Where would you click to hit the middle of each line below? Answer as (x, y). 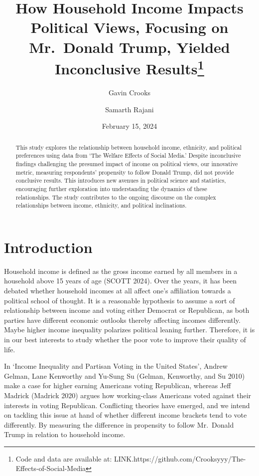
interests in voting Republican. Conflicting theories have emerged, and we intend (127, 405)
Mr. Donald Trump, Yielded (129, 47)
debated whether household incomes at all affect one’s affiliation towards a (118, 290)
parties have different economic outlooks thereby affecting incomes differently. (122, 320)
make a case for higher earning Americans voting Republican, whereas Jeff (118, 385)
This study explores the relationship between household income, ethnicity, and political (129, 147)
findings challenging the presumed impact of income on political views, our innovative (127, 163)
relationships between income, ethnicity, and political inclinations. (101, 205)
